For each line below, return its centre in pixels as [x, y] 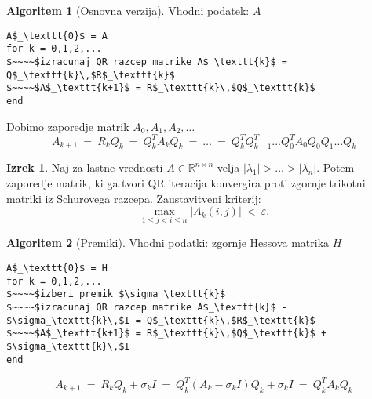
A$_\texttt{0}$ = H [57, 268]
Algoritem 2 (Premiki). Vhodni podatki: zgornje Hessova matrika [168, 243]
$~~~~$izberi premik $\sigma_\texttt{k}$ [116, 294]
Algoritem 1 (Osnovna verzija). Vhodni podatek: [128, 10]
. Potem [336, 167]
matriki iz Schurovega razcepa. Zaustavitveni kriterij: [134, 198]
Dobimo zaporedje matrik [68, 126]
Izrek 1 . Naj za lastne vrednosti [85, 167]
